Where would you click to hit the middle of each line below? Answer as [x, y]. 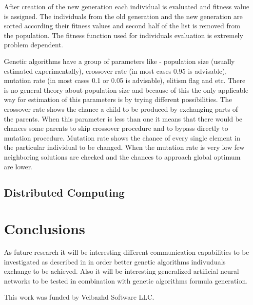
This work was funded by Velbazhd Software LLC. [79, 297]
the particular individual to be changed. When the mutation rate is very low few [124, 147]
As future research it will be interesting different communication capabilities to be [126, 252]
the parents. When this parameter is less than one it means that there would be [123, 118]
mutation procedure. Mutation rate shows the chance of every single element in [122, 137]
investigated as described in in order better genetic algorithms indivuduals [115, 261]
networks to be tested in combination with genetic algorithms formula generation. [126, 280]
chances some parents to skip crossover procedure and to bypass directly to [116, 128]
